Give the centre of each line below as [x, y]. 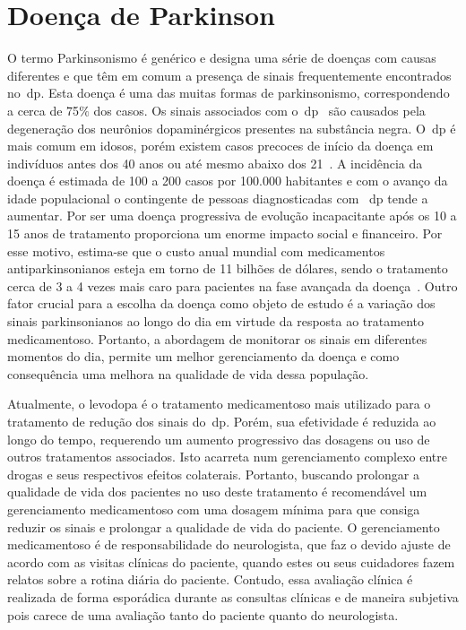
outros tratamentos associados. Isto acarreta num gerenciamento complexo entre [228, 457]
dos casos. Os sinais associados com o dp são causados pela [259, 110]
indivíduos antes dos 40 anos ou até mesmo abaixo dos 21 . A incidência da [215, 163]
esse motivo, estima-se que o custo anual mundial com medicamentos [196, 250]
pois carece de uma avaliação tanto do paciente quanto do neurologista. [203, 614]
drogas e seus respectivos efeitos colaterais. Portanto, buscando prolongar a [213, 474]
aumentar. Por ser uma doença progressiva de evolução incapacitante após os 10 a [232, 216]
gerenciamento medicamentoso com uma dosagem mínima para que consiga [214, 509]
